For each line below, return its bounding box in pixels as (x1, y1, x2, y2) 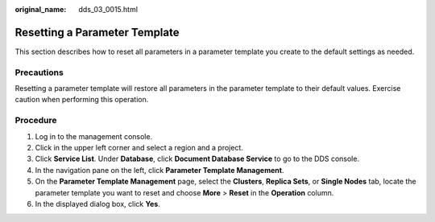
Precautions (14, 67, 64, 78)
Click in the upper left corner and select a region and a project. (35, 142, 243, 152)
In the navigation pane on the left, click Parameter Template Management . (35, 165, 284, 175)
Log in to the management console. (35, 131, 153, 141)
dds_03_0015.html (78, 5, 139, 14)
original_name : (14, 5, 67, 14)
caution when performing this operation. (14, 95, 149, 105)
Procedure (14, 115, 57, 126)
